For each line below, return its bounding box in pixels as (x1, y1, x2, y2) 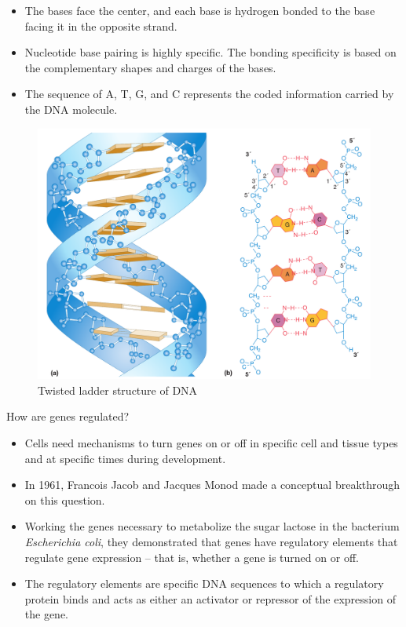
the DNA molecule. (24, 100, 118, 117)
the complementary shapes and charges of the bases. (24, 59, 276, 75)
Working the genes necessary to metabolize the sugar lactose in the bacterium (24, 518, 400, 534)
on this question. (24, 491, 105, 508)
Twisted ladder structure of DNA (38, 381, 198, 398)
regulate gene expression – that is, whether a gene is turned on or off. (24, 549, 359, 565)
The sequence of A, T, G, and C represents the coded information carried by (24, 86, 394, 102)
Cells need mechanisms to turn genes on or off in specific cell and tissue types (24, 435, 398, 450)
